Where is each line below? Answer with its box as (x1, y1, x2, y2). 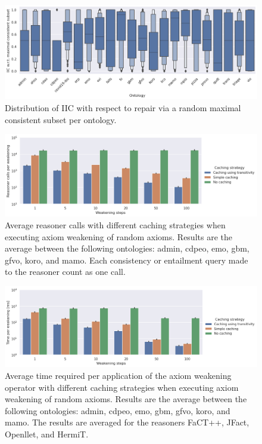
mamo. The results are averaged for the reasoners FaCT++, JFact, (5, 416, 249, 428)
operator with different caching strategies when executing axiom (5, 381, 239, 393)
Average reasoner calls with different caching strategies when (5, 218, 226, 231)
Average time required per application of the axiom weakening (5, 369, 232, 381)
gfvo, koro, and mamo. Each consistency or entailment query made (5, 253, 248, 266)
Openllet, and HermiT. (5, 427, 89, 440)
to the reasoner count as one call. (5, 265, 126, 278)
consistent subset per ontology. (5, 113, 117, 125)
